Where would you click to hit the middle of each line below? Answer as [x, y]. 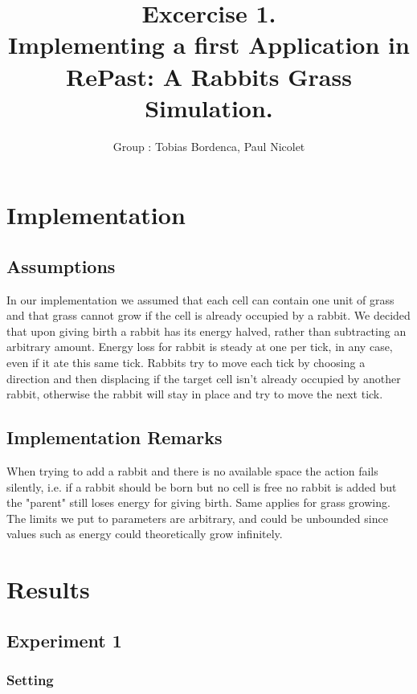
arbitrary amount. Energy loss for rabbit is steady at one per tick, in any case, [200, 347]
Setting [30, 680]
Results [48, 589]
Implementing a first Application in [209, 45]
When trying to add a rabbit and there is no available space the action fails [192, 471]
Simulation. [209, 107]
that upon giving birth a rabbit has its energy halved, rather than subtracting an [206, 331]
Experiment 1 [64, 640]
